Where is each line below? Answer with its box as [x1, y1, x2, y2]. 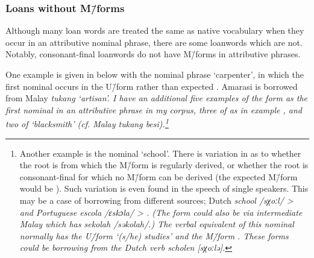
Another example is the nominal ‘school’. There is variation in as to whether [19, 146, 301, 159]
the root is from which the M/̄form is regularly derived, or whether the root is [19, 159, 309, 171]
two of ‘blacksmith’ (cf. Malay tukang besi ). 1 [5, 116, 169, 130]
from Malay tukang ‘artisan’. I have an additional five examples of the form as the [5, 92, 308, 104]
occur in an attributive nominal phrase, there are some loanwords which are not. [5, 36, 303, 48]
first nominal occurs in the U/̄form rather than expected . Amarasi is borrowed [5, 80, 298, 92]
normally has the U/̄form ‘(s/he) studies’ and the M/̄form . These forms [19, 229, 289, 242]
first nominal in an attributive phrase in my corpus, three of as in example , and [5, 103, 302, 116]
